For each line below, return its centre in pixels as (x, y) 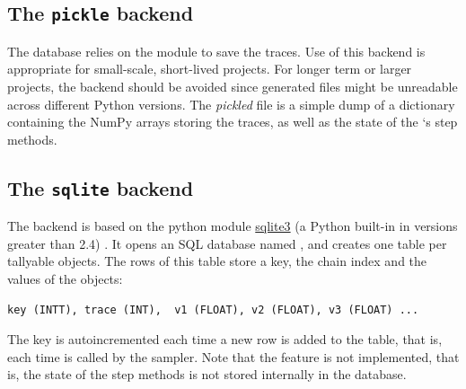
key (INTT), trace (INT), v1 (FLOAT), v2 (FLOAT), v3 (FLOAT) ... (213, 309)
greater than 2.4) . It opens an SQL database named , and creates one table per (227, 243)
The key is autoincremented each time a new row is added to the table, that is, (225, 339)
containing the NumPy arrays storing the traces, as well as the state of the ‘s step (233, 122)
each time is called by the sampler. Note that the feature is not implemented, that (233, 356)
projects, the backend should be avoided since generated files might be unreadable (233, 86)
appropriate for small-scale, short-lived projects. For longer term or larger (210, 69)
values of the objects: (65, 278)
